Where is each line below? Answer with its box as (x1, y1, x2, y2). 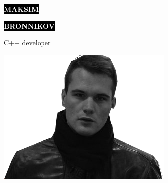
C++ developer (4, 37, 51, 48)
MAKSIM (4, 4, 39, 14)
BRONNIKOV (4, 20, 55, 31)
